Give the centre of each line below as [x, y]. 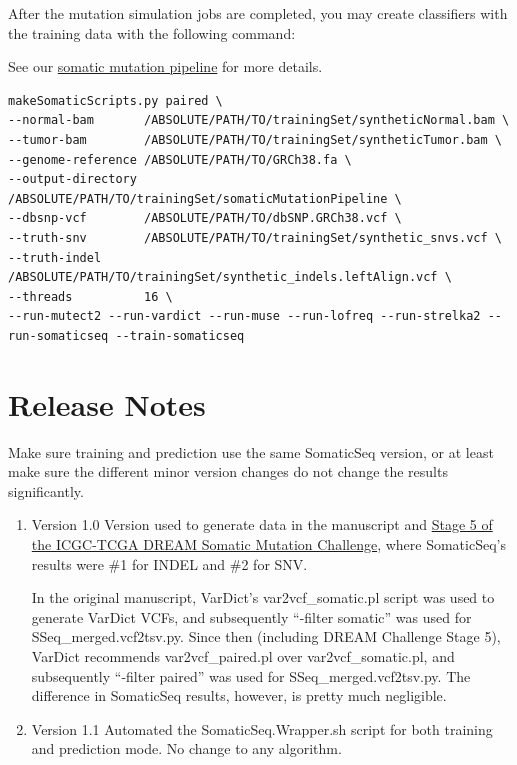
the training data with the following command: [152, 32]
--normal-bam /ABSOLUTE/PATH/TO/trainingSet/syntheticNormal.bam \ [259, 120]
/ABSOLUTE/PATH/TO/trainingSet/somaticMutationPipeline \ [205, 198]
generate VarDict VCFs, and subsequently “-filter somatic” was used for [251, 616]
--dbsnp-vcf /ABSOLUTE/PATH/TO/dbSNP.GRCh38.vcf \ [205, 218]
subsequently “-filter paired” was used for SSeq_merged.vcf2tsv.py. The [251, 675]
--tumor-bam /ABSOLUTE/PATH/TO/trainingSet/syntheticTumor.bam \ [255, 139]
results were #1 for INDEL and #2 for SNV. [169, 563]
